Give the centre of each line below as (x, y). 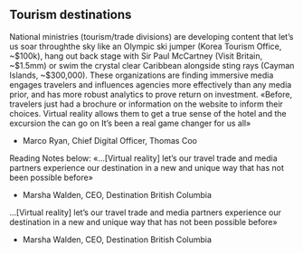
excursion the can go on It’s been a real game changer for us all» (130, 123)
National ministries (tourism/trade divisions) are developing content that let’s (151, 36)
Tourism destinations (71, 15)
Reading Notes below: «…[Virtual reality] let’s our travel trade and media (143, 158)
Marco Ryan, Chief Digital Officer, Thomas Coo (109, 140)
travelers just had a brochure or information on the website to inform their (146, 104)
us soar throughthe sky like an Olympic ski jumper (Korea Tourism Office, (146, 46)
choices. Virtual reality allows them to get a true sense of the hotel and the (148, 113)
